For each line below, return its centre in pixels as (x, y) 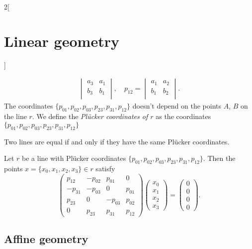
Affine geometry (46, 239)
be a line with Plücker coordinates (74, 158)
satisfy (105, 168)
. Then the (219, 158)
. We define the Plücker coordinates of (90, 116)
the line (15, 116)
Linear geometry (62, 41)
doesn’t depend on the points (177, 106)
